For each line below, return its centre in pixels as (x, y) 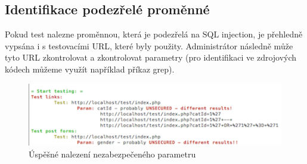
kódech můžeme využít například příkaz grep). (90, 69)
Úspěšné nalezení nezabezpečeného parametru (112, 154)
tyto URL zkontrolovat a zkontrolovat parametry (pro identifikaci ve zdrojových (151, 57)
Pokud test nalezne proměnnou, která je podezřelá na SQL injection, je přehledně (154, 34)
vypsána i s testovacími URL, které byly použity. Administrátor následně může (149, 45)
